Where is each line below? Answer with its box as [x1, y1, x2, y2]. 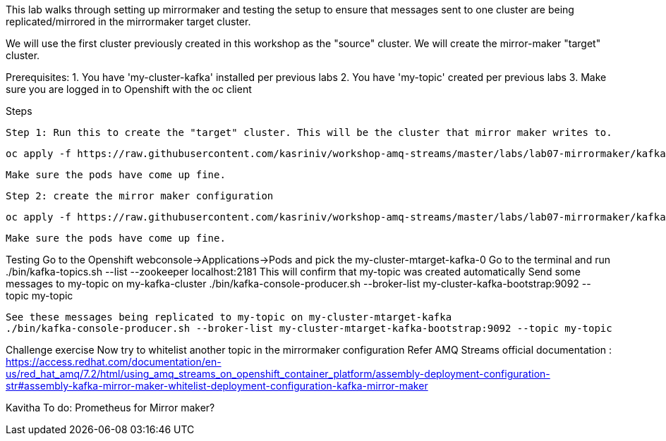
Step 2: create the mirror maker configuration [6, 190, 274, 201]
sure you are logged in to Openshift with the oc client [6, 83, 252, 95]
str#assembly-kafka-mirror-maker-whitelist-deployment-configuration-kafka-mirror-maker [6, 380, 428, 392]
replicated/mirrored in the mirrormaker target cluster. [6, 15, 251, 27]
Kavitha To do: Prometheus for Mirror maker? [6, 402, 215, 414]
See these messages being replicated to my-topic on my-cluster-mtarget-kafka [6, 311, 452, 323]
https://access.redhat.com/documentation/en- [6, 356, 222, 368]
